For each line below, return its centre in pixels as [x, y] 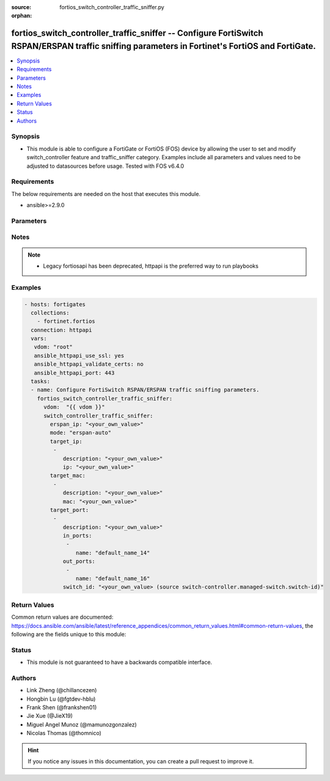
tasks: [41, 382]
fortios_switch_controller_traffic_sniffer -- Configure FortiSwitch [137, 33]
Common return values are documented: [62, 617]
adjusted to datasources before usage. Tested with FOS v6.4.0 [105, 166]
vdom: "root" [53, 347]
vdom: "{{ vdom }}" [74, 407]
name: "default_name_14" [113, 553]
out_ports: [79, 561]
